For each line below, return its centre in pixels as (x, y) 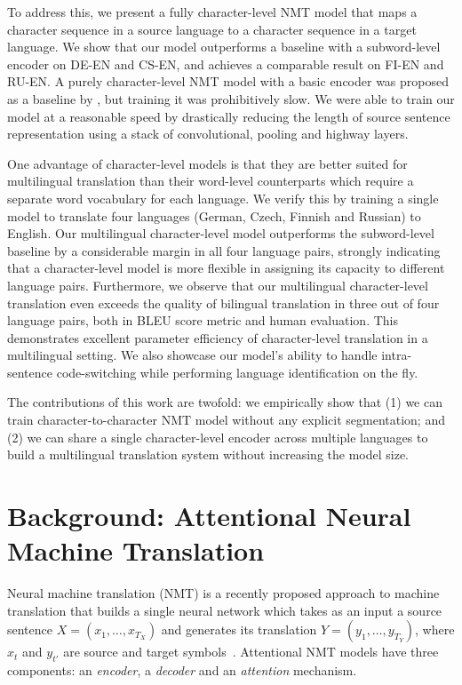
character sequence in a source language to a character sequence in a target (212, 29)
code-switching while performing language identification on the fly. (237, 372)
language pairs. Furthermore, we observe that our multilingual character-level (218, 285)
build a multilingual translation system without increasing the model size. (208, 454)
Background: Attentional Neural (209, 516)
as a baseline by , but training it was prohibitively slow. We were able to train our (231, 98)
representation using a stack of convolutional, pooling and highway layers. (208, 134)
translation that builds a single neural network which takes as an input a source (225, 610)
